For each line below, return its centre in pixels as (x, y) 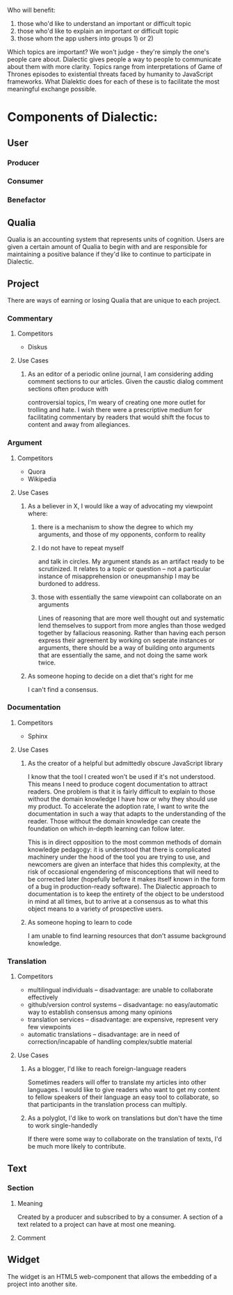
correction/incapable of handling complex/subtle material (110, 1042)
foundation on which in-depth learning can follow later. (106, 828)
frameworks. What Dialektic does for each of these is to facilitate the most (113, 82)
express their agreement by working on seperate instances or (126, 640)
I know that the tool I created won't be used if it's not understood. (121, 776)
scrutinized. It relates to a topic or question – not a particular (124, 568)
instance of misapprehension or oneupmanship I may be (119, 576)
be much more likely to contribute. (77, 1146)
